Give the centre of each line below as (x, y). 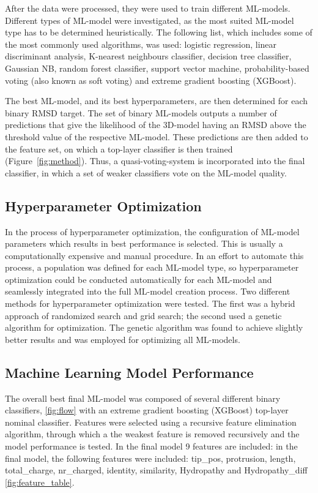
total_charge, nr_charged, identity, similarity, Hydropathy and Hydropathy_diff (156, 470)
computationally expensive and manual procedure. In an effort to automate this (154, 255)
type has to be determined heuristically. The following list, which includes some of (159, 32)
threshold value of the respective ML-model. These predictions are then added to (157, 136)
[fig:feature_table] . (40, 482)
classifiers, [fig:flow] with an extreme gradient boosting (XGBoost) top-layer (147, 410)
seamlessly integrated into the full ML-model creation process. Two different (148, 291)
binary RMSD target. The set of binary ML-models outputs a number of (141, 112)
